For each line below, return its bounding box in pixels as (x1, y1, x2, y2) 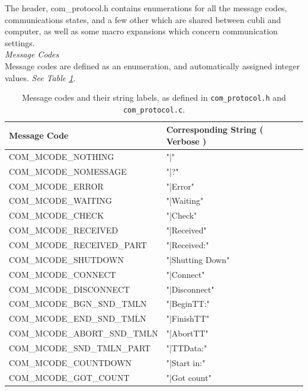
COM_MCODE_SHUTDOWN (9, 253, 124, 265)
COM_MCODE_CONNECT (9, 268, 116, 280)
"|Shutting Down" (166, 253, 230, 265)
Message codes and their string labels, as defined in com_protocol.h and (22, 91, 286, 104)
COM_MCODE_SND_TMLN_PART (9, 341, 151, 354)
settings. (5, 36, 35, 49)
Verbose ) (166, 135, 207, 148)
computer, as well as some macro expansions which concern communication (5, 25, 278, 37)
